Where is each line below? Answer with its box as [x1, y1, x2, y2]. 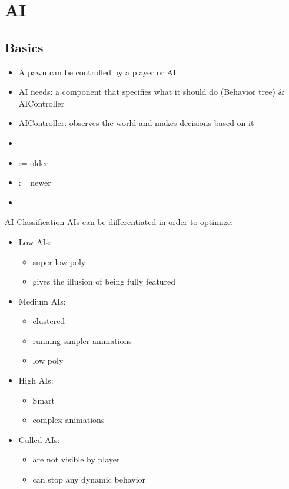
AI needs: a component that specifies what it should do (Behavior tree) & [18, 85, 285, 98]
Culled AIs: [18, 433, 60, 445]
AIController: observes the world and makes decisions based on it [18, 117, 254, 129]
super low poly [32, 255, 86, 267]
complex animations [32, 414, 105, 426]
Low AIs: [18, 235, 51, 247]
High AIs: [18, 374, 54, 386]
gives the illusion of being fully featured [32, 275, 176, 288]
